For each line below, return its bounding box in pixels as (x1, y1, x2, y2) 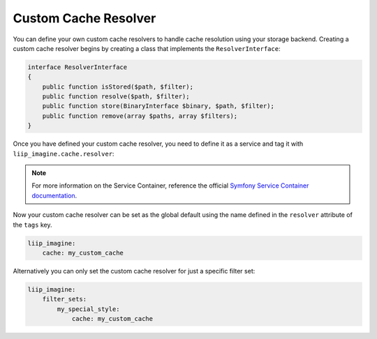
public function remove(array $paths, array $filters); (42, 112, 238, 120)
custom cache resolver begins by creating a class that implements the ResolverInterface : (13, 44, 281, 52)
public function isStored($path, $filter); (42, 82, 193, 91)
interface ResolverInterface (27, 63, 128, 71)
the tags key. (13, 220, 52, 229)
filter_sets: (42, 295, 87, 303)
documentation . (31, 191, 77, 199)
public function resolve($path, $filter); (42, 93, 190, 100)
